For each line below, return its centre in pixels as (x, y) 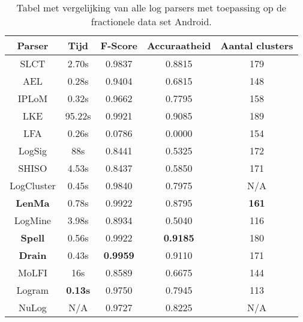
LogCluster (33, 185)
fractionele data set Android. (151, 21)
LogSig (33, 150)
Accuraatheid (179, 45)
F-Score (119, 45)
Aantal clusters (257, 45)
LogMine (32, 220)
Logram (33, 290)
